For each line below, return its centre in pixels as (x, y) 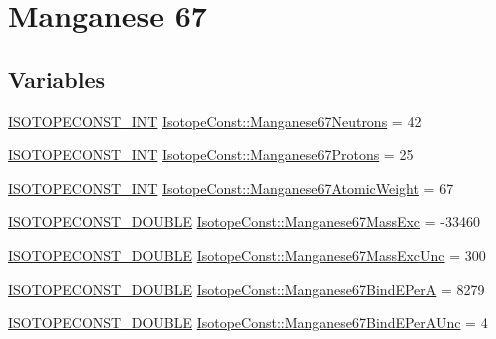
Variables (57, 78)
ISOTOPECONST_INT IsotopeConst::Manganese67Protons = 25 (211, 154)
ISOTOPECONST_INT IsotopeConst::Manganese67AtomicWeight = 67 (231, 187)
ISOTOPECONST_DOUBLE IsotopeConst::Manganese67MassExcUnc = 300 (247, 254)
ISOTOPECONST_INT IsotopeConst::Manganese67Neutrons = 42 (215, 120)
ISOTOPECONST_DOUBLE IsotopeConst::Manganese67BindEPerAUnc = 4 (248, 322)
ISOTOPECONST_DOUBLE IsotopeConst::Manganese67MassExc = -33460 (244, 221)
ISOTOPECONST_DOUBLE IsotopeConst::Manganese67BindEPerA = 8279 (246, 288)
